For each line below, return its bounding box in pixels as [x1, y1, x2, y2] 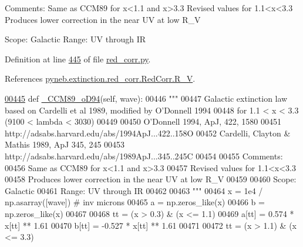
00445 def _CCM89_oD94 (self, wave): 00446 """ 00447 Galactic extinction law [5, 92, 288, 104]
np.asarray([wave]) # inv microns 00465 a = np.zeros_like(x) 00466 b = [5, 196, 265, 208]
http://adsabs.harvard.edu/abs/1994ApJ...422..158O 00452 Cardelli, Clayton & [5, 126, 291, 139]
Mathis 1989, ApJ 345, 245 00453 [5, 138, 125, 151]
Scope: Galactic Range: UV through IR [5, 33, 146, 45]
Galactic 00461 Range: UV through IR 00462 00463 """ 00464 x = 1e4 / [5, 184, 263, 196]
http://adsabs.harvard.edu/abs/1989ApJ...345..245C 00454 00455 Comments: [5, 149, 283, 162]
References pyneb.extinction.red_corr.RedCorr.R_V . [5, 72, 196, 85]
